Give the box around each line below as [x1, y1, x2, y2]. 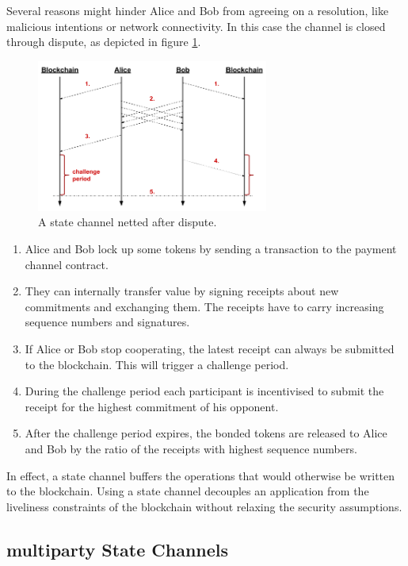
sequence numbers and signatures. [25, 314, 190, 330]
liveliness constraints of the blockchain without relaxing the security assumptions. [6, 498, 402, 514]
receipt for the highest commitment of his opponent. [25, 398, 279, 414]
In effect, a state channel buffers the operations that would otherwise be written [6, 467, 395, 483]
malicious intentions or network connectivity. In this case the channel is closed [6, 17, 386, 34]
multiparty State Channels [6, 537, 229, 561]
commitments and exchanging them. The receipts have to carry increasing [25, 298, 384, 314]
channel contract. [25, 256, 109, 272]
